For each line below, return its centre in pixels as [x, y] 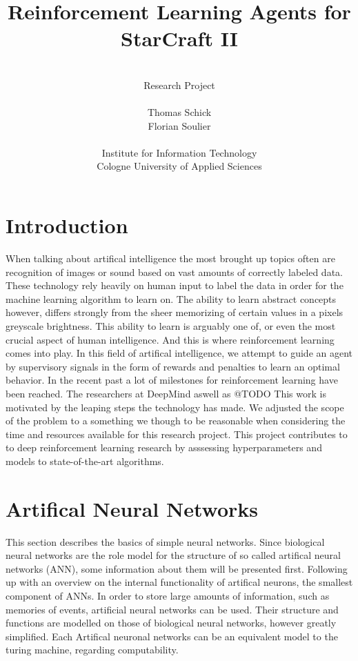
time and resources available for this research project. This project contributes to [177, 434]
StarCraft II [179, 38]
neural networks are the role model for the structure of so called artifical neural [173, 555]
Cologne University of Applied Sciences [179, 166]
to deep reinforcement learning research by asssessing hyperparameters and [164, 447]
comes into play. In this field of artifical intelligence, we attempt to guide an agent [179, 353]
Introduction [67, 225]
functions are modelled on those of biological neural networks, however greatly [171, 623]
